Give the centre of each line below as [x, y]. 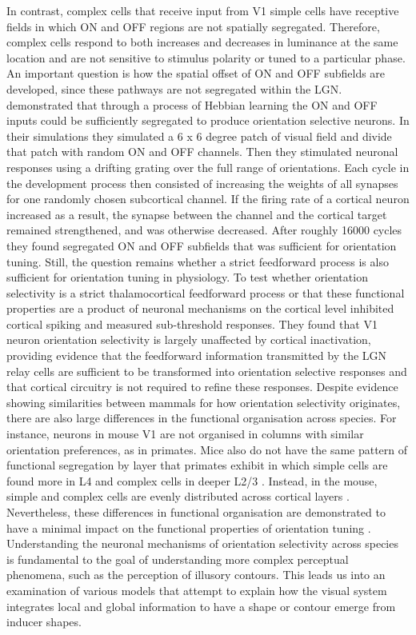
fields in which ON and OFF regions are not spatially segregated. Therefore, [193, 26]
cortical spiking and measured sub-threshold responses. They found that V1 [192, 323]
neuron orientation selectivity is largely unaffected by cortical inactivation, [189, 339]
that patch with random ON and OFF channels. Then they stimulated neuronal [202, 152]
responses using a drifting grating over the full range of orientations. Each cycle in [208, 167]
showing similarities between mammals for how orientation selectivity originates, [204, 402]
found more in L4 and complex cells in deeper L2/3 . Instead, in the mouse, [192, 480]
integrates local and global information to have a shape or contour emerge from [201, 606]
